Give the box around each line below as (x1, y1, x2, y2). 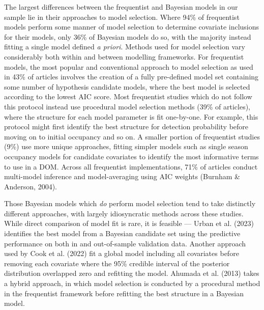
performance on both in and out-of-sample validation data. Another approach (4, 238, 246, 248)
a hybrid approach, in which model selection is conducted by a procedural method (4, 278, 260, 289)
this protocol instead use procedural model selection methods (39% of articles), (4, 101, 250, 111)
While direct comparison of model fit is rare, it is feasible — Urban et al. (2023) (4, 218, 254, 229)
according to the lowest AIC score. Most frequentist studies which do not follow (4, 91, 252, 102)
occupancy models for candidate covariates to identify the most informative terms (4, 151, 259, 161)
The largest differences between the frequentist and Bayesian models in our (4, 2, 238, 12)
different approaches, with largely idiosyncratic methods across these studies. (4, 208, 244, 218)
